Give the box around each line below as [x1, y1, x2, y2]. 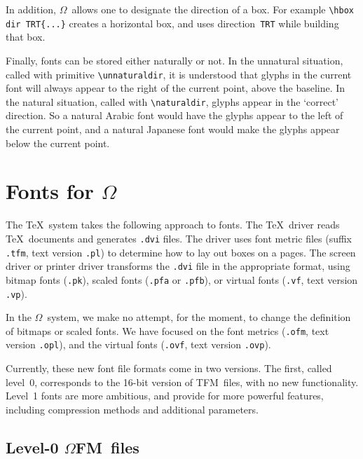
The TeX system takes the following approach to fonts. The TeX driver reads [6, 217, 340, 232]
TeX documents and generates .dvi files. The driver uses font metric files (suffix [6, 231, 352, 245]
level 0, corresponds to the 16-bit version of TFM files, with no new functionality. [6, 374, 359, 389]
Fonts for [6, 177, 94, 205]
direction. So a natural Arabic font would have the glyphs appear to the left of [6, 108, 343, 123]
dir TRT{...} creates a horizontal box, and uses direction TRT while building [6, 15, 339, 30]
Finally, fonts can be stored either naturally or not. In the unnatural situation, [6, 53, 343, 67]
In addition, [6, 2, 56, 16]
